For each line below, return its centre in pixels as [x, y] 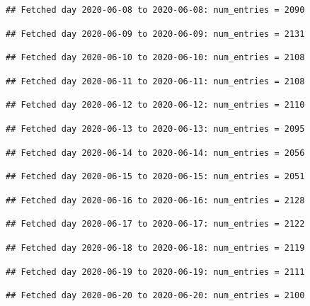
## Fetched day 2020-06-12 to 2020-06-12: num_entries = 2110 [155, 105]
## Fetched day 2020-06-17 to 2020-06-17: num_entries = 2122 [155, 224]
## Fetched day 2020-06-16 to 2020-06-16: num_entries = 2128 [155, 200]
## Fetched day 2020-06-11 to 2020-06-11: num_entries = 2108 [155, 81]
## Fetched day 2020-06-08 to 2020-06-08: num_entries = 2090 [155, 10]
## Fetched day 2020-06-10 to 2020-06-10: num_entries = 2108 [155, 58]
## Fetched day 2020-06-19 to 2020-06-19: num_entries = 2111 [155, 272]
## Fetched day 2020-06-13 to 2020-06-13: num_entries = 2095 [155, 129]
